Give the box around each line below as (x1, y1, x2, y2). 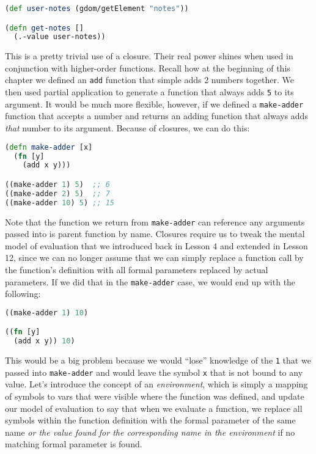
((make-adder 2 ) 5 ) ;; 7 (5, 189, 110, 198)
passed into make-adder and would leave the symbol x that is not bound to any (5, 365, 303, 378)
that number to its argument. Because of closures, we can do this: (5, 122, 250, 134)
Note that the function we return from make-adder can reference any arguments (5, 215, 305, 228)
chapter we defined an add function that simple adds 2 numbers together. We (5, 73, 294, 86)
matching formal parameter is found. (5, 438, 142, 450)
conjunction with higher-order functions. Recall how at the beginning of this (5, 61, 290, 74)
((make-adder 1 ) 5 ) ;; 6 (5, 180, 110, 189)
